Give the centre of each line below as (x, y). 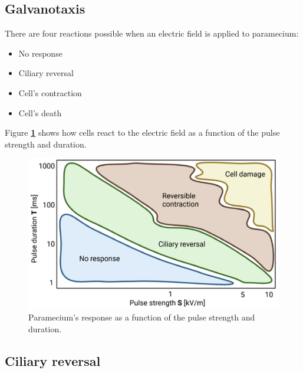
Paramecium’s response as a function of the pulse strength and (142, 317)
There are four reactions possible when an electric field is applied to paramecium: (152, 33)
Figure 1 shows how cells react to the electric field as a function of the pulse (142, 132)
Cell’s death (40, 112)
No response (40, 53)
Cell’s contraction (50, 92)
